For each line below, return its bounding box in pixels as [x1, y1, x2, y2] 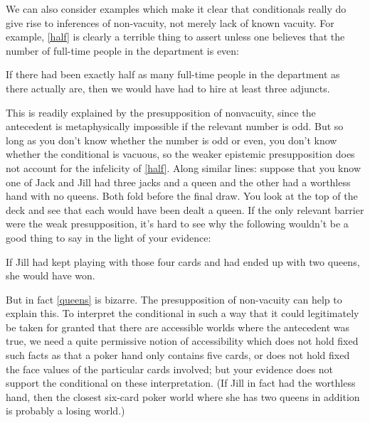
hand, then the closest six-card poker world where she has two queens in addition [6, 389, 360, 404]
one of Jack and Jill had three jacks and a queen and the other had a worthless [6, 174, 351, 189]
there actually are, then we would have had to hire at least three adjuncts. [6, 80, 330, 95]
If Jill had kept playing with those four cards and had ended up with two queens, [6, 254, 360, 269]
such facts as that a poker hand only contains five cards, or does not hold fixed [6, 348, 350, 363]
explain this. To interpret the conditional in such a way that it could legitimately [6, 306, 359, 321]
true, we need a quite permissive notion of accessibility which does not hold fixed [6, 333, 359, 348]
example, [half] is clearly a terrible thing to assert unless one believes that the [6, 29, 345, 44]
